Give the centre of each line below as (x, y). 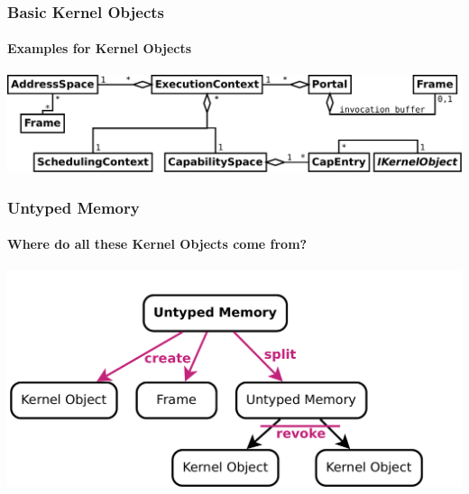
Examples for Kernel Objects (100, 48)
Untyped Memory (74, 207)
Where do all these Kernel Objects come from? (157, 244)
